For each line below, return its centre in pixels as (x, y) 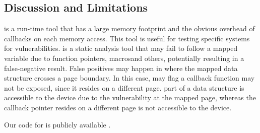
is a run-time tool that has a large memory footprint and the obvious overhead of (129, 28)
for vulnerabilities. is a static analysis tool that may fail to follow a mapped (121, 48)
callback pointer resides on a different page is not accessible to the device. (118, 107)
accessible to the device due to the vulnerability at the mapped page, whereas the (130, 97)
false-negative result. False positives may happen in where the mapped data (121, 68)
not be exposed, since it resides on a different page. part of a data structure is (124, 87)
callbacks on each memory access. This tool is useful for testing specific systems (127, 38)
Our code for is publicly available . (57, 124)
